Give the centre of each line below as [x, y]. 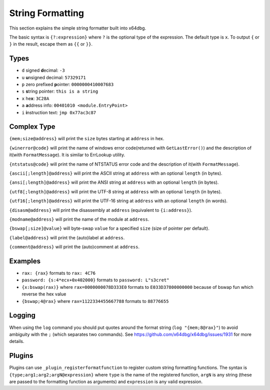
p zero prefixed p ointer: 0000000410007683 [68, 85]
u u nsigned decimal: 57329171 [54, 77]
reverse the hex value [44, 294]
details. [17, 341]
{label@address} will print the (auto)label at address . [67, 237]
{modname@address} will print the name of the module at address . [79, 219]
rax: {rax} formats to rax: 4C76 [59, 273]
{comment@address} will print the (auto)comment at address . [74, 247]
